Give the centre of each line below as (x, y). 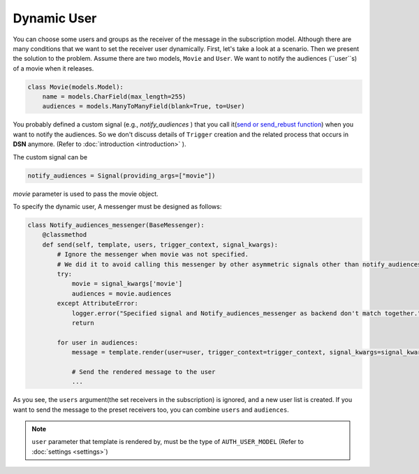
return (83, 323)
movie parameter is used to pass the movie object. (86, 194)
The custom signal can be (50, 157)
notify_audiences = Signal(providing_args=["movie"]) (122, 175)
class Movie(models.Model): (75, 87)
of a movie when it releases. (53, 68)
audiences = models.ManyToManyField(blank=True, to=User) (144, 106)
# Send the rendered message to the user (144, 372)
